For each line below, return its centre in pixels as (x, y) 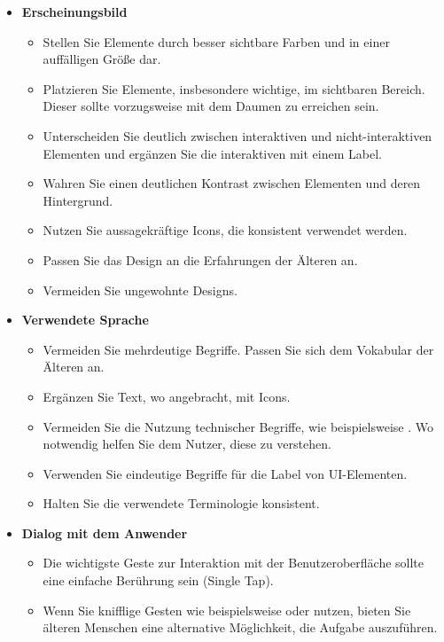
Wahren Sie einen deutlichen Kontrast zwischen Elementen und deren (232, 183)
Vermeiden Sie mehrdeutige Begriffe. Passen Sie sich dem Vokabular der (238, 349)
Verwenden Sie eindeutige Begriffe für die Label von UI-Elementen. (225, 473)
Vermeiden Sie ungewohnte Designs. (140, 290)
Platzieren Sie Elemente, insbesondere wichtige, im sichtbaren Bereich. (234, 88)
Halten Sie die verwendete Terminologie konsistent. (181, 503)
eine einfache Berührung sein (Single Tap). (158, 580)
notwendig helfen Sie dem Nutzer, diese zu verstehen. (187, 444)
